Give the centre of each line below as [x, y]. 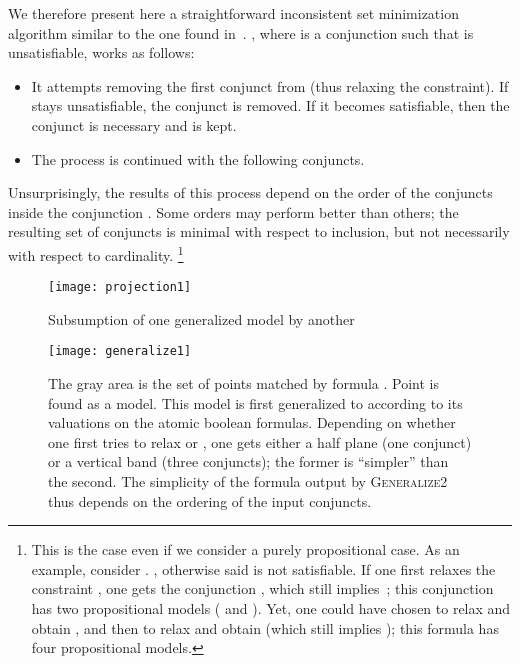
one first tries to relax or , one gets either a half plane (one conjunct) [260, 441]
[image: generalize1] [120, 351]
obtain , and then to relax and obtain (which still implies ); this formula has [265, 627]
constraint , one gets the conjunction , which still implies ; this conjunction [262, 588]
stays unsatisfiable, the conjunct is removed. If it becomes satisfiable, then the [270, 105]
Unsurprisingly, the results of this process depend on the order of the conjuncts [250, 192]
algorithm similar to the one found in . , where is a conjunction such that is [241, 32]
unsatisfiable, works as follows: [101, 52]
